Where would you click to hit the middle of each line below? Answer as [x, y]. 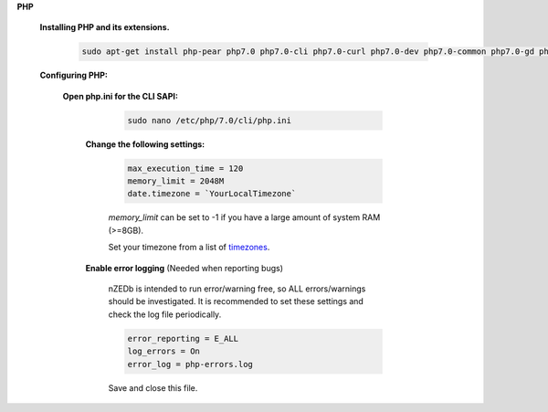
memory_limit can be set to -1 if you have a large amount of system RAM [244, 217]
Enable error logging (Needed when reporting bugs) [184, 268]
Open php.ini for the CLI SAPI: [120, 96]
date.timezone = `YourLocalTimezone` [212, 194]
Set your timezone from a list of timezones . [189, 248]
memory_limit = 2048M [176, 181]
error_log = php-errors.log [190, 364]
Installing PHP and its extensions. [105, 27]
